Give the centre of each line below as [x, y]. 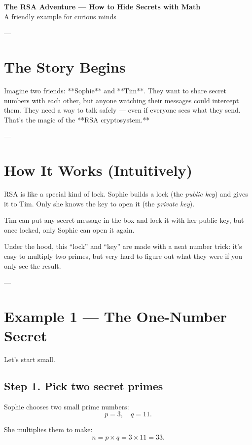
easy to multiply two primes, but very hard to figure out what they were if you [123, 256]
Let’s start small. [30, 359]
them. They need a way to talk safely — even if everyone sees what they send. [122, 110]
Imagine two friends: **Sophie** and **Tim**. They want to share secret [115, 90]
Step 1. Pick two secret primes [84, 386]
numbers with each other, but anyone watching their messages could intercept [122, 100]
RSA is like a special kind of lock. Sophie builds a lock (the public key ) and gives [126, 194]
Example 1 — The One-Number [115, 316]
